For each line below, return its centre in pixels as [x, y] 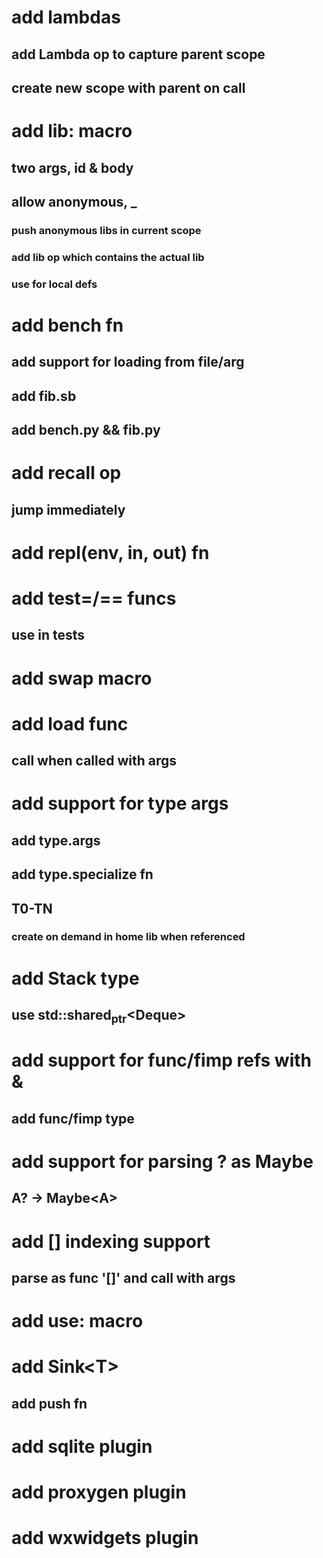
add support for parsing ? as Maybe [162, 1161]
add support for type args [120, 803]
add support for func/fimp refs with [161, 1060]
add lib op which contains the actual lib [108, 257]
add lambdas [66, 17]
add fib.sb [44, 396]
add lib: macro [72, 131]
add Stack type [75, 978]
